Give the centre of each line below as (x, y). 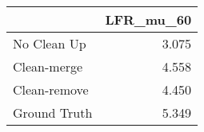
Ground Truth (53, 113)
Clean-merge (48, 66)
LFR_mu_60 (148, 19)
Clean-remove (51, 89)
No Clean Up (50, 43)
